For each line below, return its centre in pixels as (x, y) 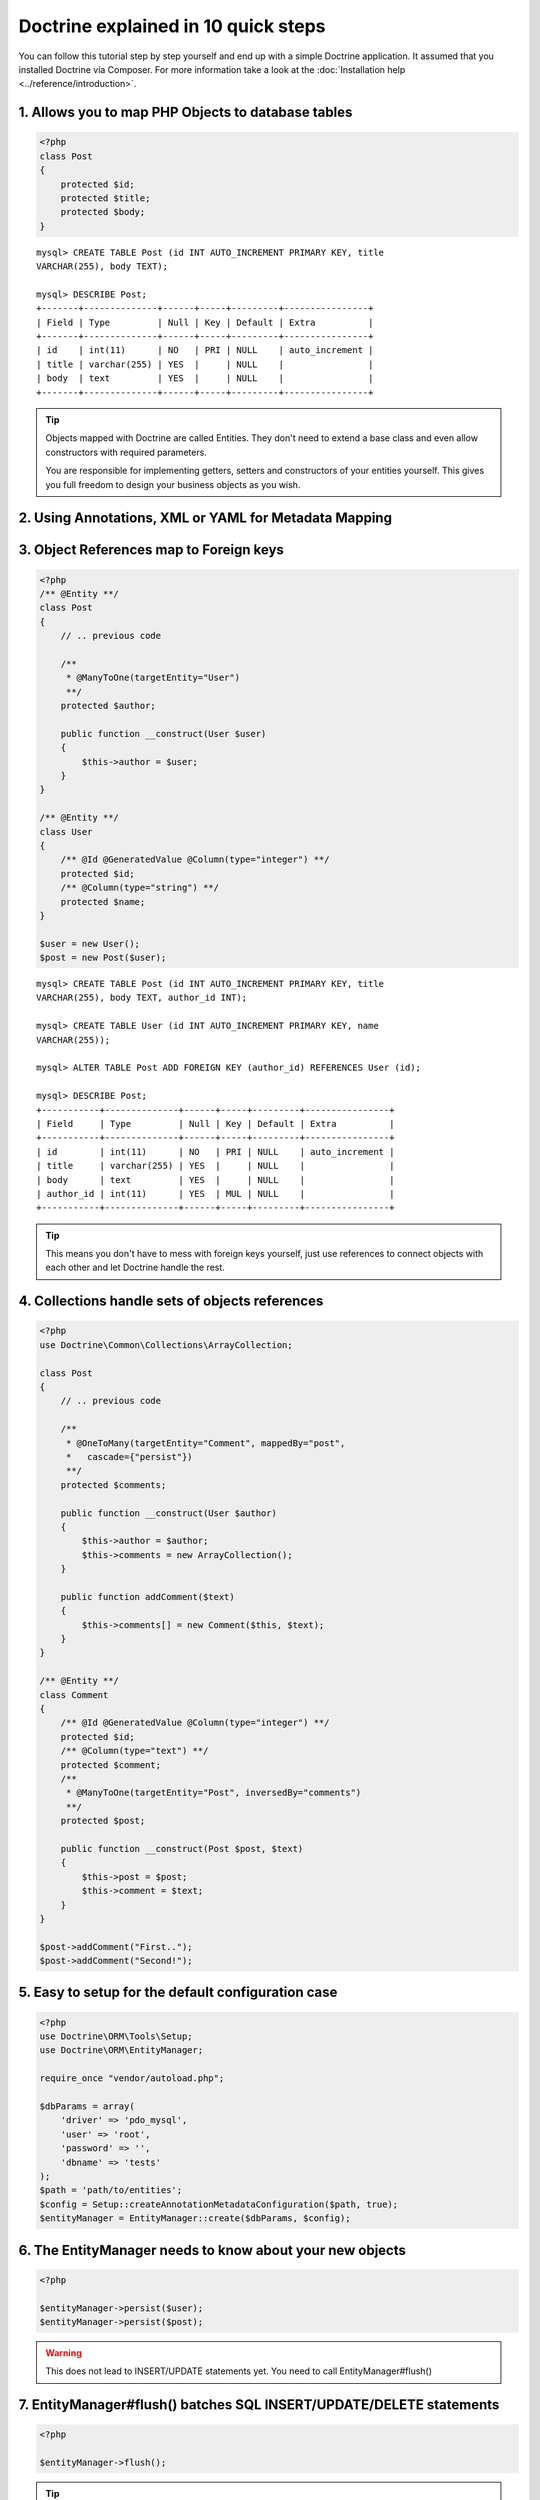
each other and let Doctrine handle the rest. (135, 1267)
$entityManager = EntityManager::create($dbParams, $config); (195, 2218)
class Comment (74, 1694)
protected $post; (103, 1821)
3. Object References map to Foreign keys (151, 550)
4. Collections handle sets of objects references (171, 1301)
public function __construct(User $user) (163, 733)
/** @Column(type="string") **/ (140, 888)
